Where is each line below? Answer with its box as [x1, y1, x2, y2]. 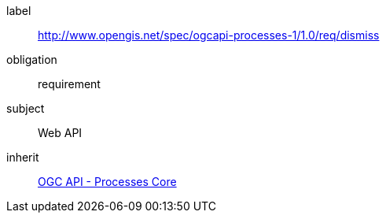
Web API [38, 126, 83, 139]
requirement [38, 77, 101, 91]
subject [6, 102, 45, 115]
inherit [6, 150, 39, 164]
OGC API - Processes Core [38, 175, 177, 188]
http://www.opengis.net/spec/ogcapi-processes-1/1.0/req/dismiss [38, 28, 380, 42]
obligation [6, 53, 57, 66]
